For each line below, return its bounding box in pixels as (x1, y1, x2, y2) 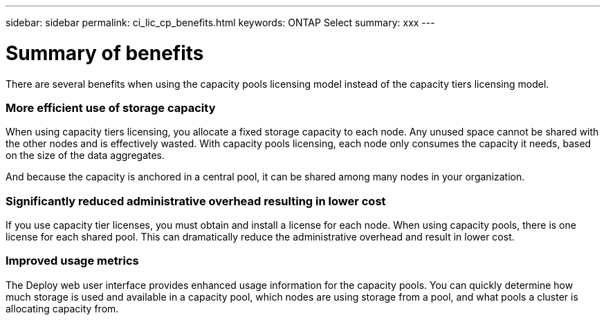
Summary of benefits (6, 41, 204, 65)
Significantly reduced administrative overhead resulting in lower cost (6, 194, 386, 208)
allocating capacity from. (6, 302, 119, 314)
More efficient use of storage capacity (6, 100, 216, 115)
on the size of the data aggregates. (6, 149, 165, 162)
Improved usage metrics (6, 254, 139, 268)
